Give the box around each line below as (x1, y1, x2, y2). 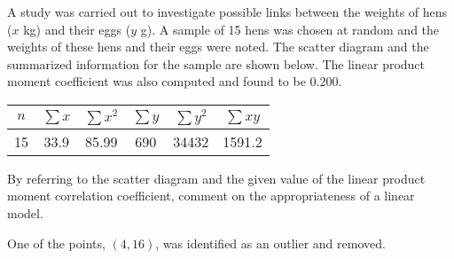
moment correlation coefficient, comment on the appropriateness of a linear (7, 186, 415, 205)
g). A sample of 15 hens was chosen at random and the (140, 20, 440, 38)
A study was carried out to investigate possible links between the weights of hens (7, 3, 448, 20)
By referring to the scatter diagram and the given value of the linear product (7, 169, 426, 187)
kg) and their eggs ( (23, 20, 131, 38)
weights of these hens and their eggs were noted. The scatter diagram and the (7, 37, 429, 56)
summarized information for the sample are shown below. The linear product (7, 54, 426, 73)
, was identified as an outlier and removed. (155, 233, 386, 252)
